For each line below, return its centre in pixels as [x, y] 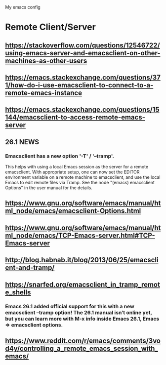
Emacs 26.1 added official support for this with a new [70, 306]
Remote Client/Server [51, 27]
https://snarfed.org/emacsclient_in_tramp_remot [83, 284]
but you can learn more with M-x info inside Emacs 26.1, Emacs [82, 319]
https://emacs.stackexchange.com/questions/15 [82, 110]
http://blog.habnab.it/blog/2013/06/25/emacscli [82, 260]
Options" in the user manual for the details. [49, 188]
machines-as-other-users [46, 61]
